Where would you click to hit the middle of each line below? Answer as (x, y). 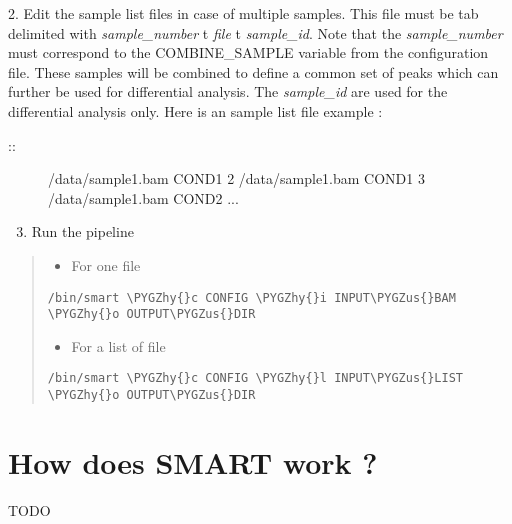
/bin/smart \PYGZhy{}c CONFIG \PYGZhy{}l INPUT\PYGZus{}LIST (255, 378)
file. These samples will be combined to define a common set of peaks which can (253, 71)
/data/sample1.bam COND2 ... (143, 197)
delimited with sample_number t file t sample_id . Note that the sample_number (255, 32)
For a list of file (118, 345)
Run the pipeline (82, 231)
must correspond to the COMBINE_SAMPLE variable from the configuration (248, 52)
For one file (106, 264)
